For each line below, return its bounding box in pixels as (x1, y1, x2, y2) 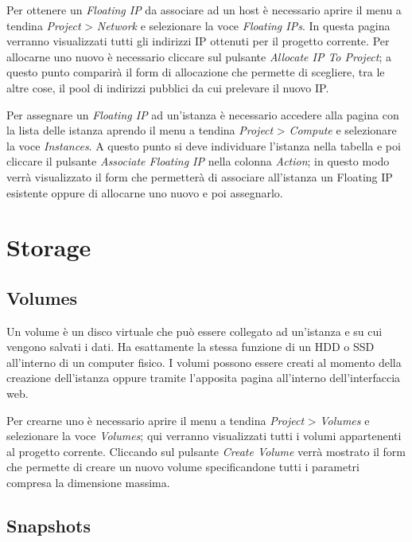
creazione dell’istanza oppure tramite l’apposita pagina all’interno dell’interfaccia (6, 369, 401, 386)
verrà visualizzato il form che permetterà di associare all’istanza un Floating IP (6, 168, 393, 185)
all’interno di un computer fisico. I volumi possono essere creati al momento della (6, 353, 402, 370)
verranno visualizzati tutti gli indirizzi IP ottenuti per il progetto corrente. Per (6, 33, 390, 49)
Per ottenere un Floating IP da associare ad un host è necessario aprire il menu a (6, 2, 402, 18)
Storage (6, 231, 91, 263)
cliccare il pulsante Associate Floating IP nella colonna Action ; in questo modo (6, 153, 390, 170)
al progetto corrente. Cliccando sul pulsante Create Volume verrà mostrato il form (6, 443, 406, 459)
